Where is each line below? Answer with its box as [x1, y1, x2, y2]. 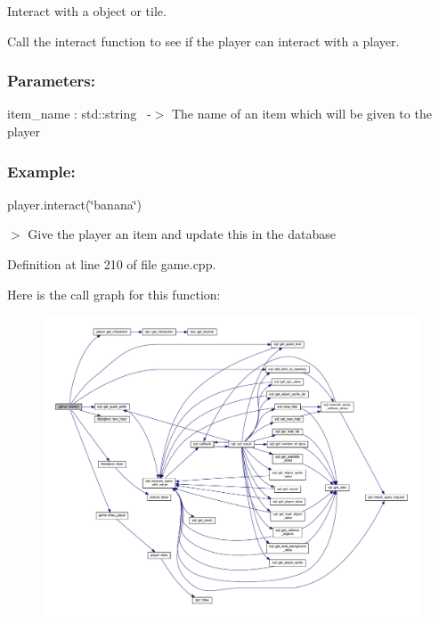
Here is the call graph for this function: [7, 284, 221, 303]
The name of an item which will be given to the [171, 104, 432, 123]
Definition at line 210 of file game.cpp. [7, 255, 216, 273]
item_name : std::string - [7, 104, 151, 123]
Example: [7, 160, 76, 182]
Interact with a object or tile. [7, 2, 167, 20]
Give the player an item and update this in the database [28, 225, 336, 243]
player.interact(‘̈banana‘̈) [7, 194, 142, 213]
